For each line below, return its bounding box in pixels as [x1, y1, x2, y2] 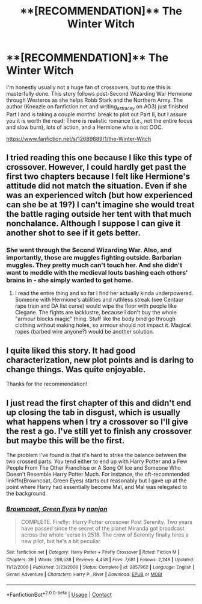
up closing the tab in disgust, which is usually [6, 407, 180, 417]
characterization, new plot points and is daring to [6, 355, 194, 365]
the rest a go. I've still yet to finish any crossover [6, 426, 192, 436]
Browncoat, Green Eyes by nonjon [6, 505, 108, 513]
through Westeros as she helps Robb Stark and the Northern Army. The [6, 96, 183, 104]
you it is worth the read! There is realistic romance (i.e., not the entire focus [6, 117, 193, 124]
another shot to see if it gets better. [6, 228, 141, 238]
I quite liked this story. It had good [6, 345, 136, 356]
